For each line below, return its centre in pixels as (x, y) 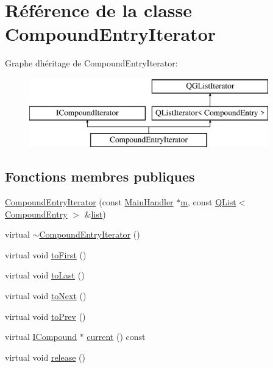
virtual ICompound (41, 337)
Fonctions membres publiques (100, 176)
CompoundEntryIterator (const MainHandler (89, 202)
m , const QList (208, 202)
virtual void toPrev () (45, 316)
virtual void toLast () (45, 275)
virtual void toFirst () (46, 254)
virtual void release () (45, 357)
